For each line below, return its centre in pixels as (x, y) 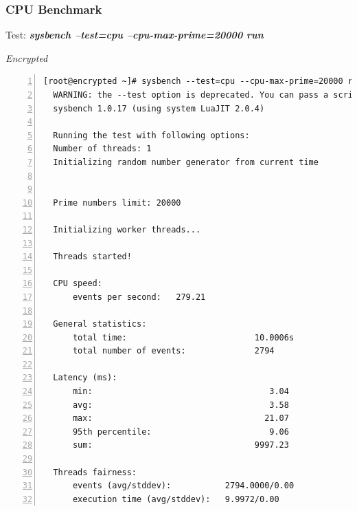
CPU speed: (78, 284)
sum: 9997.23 (181, 445)
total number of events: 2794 (173, 351)
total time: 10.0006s (183, 337)
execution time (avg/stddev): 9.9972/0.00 (176, 499)
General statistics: (100, 324)
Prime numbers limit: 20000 (117, 203)
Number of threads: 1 (102, 149)
